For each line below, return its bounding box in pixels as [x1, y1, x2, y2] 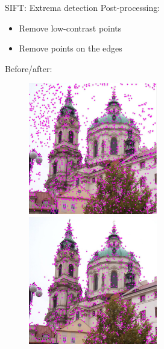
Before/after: [5, 62, 52, 75]
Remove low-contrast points [19, 21, 122, 34]
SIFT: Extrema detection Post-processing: [5, 1, 160, 13]
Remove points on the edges [19, 42, 122, 55]
